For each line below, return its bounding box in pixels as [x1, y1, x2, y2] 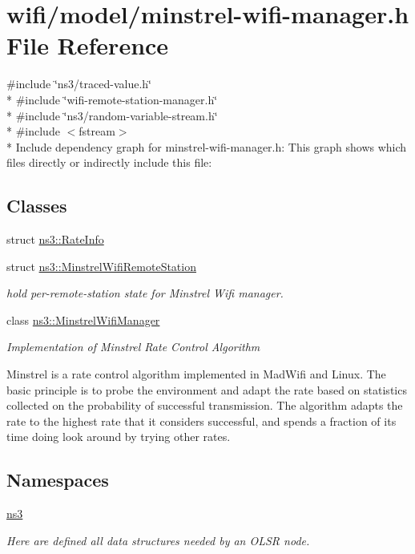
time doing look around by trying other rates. [6, 428, 231, 445]
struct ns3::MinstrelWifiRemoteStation [6, 257, 196, 274]
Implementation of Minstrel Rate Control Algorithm [6, 338, 260, 355]
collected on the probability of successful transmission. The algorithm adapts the [6, 397, 403, 414]
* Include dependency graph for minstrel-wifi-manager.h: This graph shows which [6, 138, 407, 155]
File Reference [6, 29, 169, 62]
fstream [79, 123, 115, 140]
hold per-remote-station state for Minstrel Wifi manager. [6, 285, 284, 301]
